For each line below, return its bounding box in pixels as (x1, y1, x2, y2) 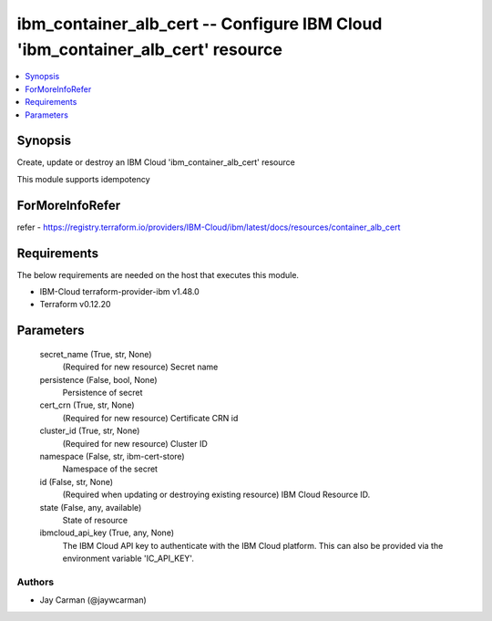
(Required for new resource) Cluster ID (62, 438, 209, 449)
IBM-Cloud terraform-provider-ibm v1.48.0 (39, 286, 200, 297)
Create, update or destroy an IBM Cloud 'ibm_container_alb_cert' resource (16, 157, 295, 168)
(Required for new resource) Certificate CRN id (62, 412, 239, 423)
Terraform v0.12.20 (39, 299, 111, 310)
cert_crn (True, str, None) (39, 399, 136, 410)
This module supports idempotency (16, 173, 150, 184)
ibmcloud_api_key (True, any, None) (39, 527, 175, 538)
